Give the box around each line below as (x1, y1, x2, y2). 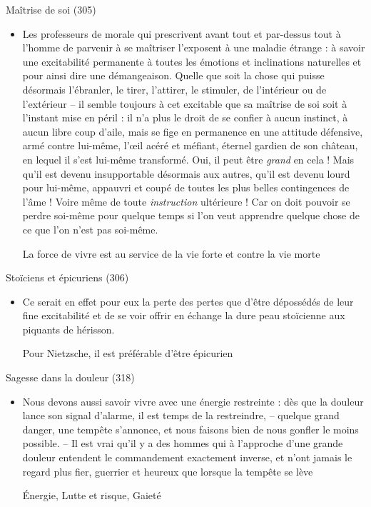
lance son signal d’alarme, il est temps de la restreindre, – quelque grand (22, 408, 340, 423)
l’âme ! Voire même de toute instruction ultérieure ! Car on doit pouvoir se (22, 194, 350, 209)
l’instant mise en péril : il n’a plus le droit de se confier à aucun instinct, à (22, 110, 348, 125)
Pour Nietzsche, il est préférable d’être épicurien (22, 346, 233, 361)
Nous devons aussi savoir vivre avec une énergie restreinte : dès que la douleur (22, 393, 364, 408)
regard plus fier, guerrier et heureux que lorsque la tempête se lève (22, 463, 313, 478)
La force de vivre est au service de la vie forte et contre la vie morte (22, 246, 320, 261)
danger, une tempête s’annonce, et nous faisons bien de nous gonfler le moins (22, 421, 359, 436)
